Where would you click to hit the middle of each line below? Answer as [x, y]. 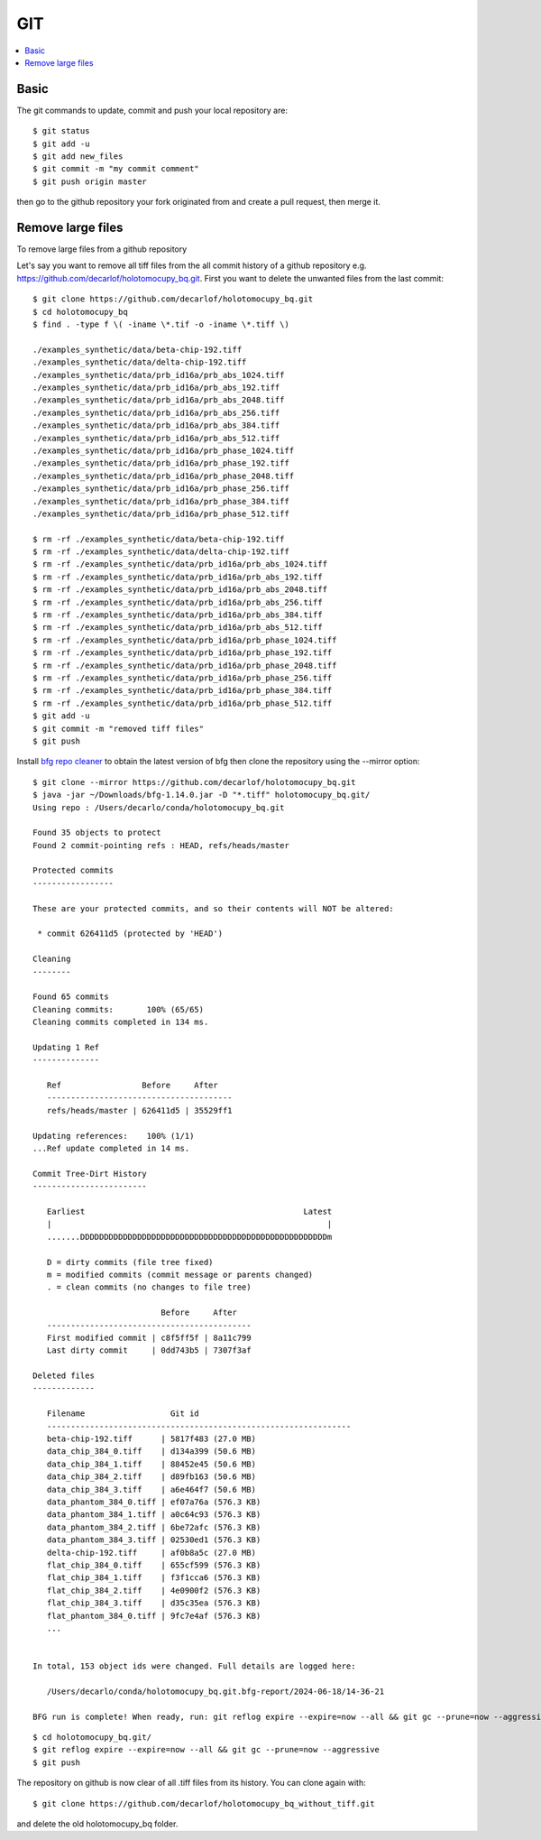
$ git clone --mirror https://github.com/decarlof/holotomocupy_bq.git [194, 782]
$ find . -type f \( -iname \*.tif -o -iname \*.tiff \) [161, 324]
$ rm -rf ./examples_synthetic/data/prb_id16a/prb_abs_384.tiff [178, 615]
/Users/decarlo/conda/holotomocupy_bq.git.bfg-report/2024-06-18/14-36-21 [215, 1691]
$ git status [61, 131]
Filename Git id [123, 1414]
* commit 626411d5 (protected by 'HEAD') [130, 934]
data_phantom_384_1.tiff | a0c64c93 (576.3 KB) [154, 1515]
